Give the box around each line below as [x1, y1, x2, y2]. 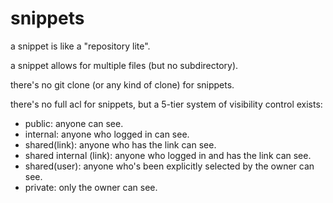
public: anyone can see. [24, 117, 124, 129]
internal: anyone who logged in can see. [24, 128, 190, 140]
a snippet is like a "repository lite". [10, 40, 151, 52]
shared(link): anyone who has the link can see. [24, 138, 217, 151]
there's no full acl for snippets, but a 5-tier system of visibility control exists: [10, 98, 323, 110]
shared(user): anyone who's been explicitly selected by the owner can [24, 160, 315, 172]
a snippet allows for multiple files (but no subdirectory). [10, 59, 239, 71]
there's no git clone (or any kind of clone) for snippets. [10, 78, 235, 91]
